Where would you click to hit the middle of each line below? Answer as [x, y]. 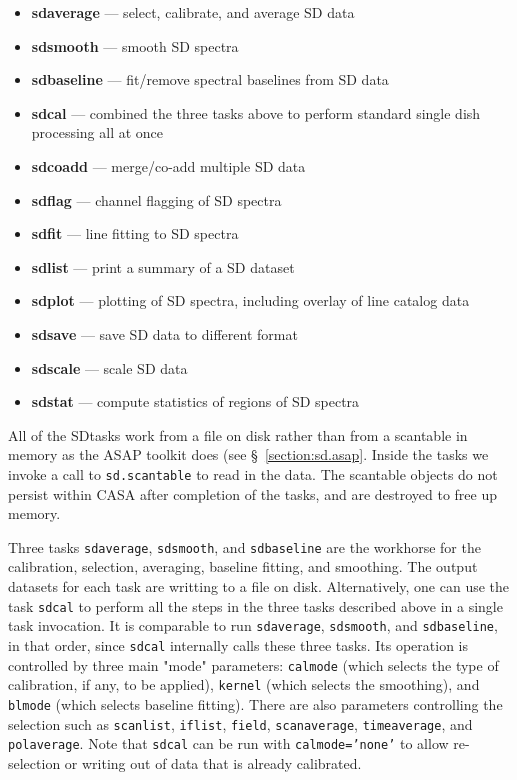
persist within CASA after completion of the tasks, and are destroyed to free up [253, 493]
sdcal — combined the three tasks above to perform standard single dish [256, 112]
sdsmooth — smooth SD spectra [135, 45]
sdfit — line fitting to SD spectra [135, 233]
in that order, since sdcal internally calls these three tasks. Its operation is [238, 644]
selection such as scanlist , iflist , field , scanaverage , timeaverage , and [240, 723]
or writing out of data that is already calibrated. [213, 762]
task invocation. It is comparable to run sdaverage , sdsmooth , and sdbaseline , [253, 625]
